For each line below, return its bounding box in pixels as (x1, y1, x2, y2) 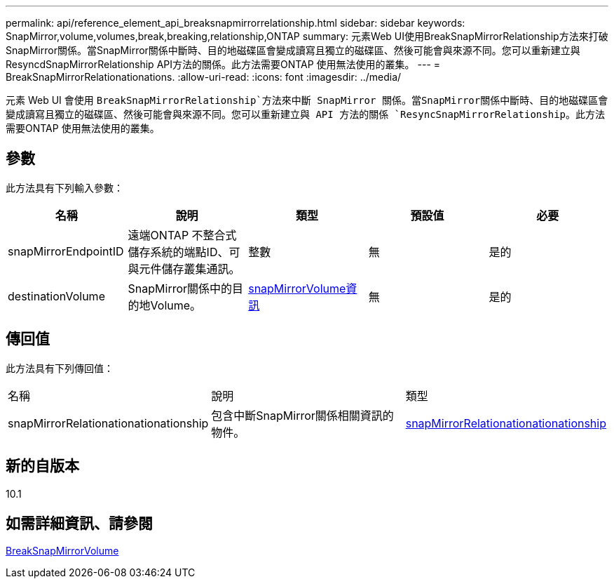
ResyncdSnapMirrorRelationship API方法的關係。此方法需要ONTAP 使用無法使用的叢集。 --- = (6, 58, 441, 70)
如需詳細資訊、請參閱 (6, 514, 153, 532)
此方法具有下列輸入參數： (6, 181, 123, 194)
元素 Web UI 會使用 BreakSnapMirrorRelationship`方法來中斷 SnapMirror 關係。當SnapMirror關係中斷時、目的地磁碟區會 (6, 94, 608, 106)
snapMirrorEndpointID (8, 244, 124, 258)
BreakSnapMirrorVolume (6, 545, 119, 557)
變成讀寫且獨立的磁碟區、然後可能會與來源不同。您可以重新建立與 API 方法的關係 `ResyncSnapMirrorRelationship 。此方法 (6, 108, 606, 120)
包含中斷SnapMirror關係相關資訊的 (211, 408, 394, 423)
